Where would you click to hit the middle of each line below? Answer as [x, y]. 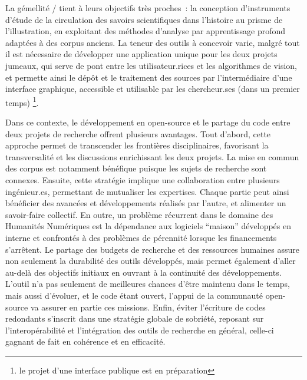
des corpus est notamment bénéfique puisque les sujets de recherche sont [136, 168]
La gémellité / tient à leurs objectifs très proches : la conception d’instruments [148, 8]
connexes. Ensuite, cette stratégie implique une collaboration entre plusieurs [143, 179]
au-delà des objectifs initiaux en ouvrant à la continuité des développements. [143, 272]
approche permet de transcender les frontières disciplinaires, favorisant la [137, 145]
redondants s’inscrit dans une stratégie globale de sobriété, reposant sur [135, 318]
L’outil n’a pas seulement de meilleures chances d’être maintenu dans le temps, [148, 284]
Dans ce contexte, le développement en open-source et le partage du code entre [148, 122]
